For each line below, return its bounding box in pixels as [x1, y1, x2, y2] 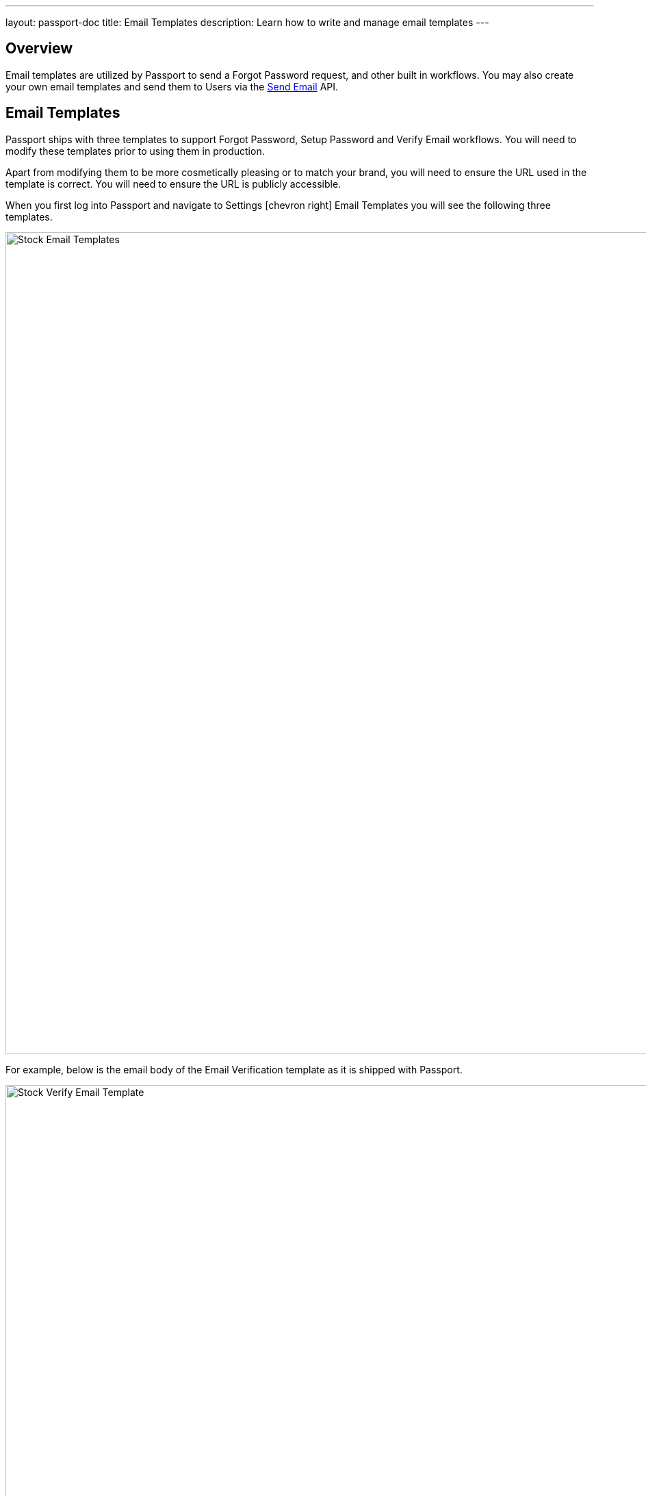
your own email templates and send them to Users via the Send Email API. [5, 80, 339, 92]
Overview [5, 40, 73, 58]
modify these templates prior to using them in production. [5, 145, 265, 157]
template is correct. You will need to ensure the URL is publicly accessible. [5, 177, 341, 190]
